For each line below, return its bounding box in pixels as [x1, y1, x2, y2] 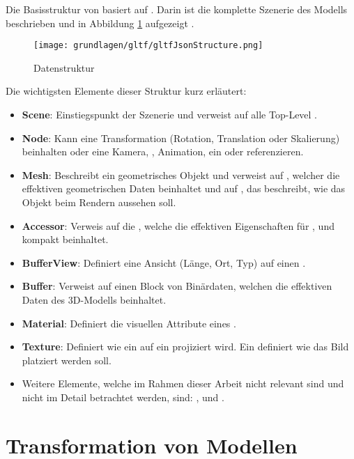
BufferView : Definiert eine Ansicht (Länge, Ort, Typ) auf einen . [22, 255, 306, 270]
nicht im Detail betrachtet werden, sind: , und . [22, 389, 224, 404]
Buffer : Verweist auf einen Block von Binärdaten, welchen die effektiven [22, 279, 332, 293]
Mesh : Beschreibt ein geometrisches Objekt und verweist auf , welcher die [22, 167, 340, 182]
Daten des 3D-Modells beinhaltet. [22, 292, 167, 306]
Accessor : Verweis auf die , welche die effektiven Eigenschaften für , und [22, 218, 334, 233]
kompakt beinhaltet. [22, 232, 109, 247]
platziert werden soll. [22, 352, 111, 367]
